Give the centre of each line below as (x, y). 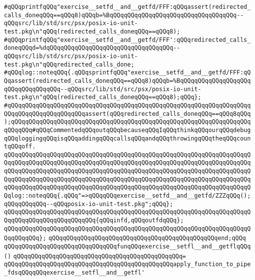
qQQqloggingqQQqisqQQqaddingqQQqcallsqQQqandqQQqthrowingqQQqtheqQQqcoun (127, 138)
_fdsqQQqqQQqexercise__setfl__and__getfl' (75, 273)
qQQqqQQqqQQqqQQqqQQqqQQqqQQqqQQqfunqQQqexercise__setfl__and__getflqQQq (127, 247)
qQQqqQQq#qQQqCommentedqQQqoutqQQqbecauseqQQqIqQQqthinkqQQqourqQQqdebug (127, 130)
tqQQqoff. (20, 147)
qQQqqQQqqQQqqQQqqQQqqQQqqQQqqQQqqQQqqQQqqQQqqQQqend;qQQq (147, 238)
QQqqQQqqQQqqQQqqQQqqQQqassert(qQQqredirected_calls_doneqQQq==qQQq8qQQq (127, 114)
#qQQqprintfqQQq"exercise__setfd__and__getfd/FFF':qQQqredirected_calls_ (127, 40)
